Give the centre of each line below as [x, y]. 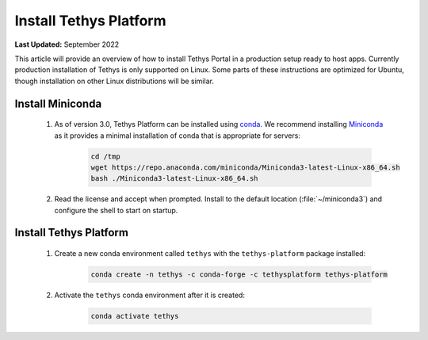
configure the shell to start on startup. [116, 210]
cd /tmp [105, 156]
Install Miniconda [58, 103]
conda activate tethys [135, 316]
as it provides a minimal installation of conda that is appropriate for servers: [178, 136]
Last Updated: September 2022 [67, 44]
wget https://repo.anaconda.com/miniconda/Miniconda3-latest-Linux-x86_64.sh [245, 167]
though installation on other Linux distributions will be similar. [114, 81]
